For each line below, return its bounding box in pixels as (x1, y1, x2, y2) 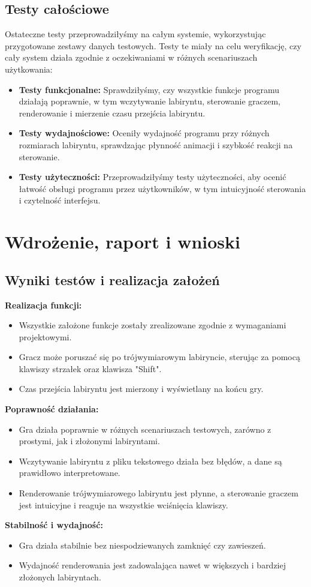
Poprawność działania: (5, 403, 99, 415)
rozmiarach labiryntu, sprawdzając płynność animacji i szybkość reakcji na (19, 138, 293, 151)
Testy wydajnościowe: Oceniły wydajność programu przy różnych (19, 127, 270, 139)
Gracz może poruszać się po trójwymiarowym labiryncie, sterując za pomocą (19, 351, 300, 363)
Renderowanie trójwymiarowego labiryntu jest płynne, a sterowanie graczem (19, 487, 298, 499)
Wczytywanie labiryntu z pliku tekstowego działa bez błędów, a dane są (19, 454, 282, 467)
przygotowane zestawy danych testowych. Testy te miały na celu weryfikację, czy (5, 39, 301, 52)
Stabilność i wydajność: (5, 519, 103, 531)
